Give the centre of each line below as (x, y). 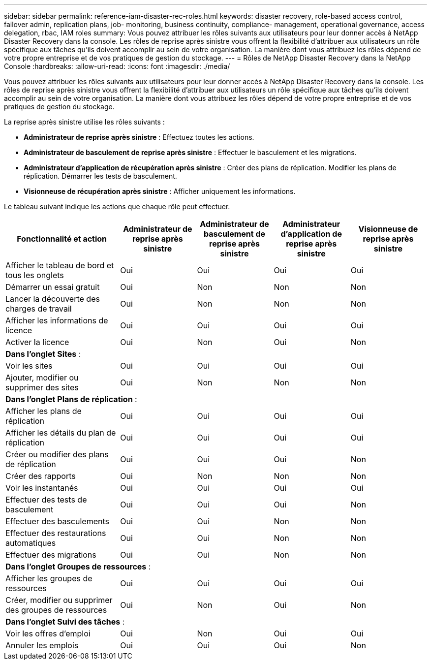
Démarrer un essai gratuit (53, 287)
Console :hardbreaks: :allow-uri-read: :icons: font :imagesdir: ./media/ (117, 66)
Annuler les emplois (42, 645)
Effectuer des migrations (51, 555)
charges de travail (39, 309)
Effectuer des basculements (57, 521)
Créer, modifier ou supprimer (59, 600)
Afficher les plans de (44, 411)
